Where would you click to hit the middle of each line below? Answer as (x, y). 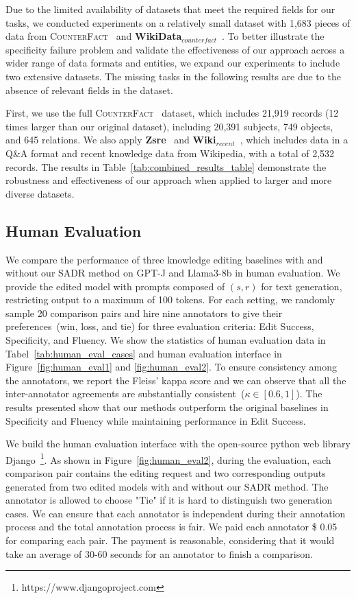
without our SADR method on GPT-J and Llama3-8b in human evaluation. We (173, 273)
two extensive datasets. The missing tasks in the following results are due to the (173, 76)
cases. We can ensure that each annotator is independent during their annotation (176, 513)
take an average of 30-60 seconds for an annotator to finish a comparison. (159, 553)
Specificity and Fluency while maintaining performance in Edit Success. (156, 420)
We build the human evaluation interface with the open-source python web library (178, 444)
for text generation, (302, 286)
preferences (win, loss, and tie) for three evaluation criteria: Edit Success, (160, 326)
